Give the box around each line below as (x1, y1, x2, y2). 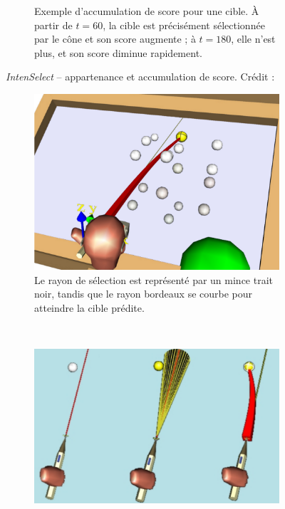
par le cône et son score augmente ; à (34, 31, 196, 46)
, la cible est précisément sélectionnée (103, 17, 265, 32)
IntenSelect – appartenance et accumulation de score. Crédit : (6, 69, 275, 84)
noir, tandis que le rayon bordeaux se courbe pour (34, 286, 253, 301)
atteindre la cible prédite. (34, 300, 145, 315)
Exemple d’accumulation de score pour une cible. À (34, 4, 259, 18)
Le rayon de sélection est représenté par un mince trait (34, 272, 274, 287)
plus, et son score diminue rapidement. (34, 45, 202, 60)
